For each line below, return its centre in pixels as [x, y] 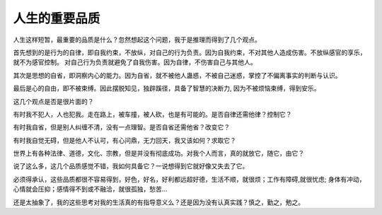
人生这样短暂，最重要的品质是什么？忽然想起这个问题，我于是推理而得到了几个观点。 [137, 40]
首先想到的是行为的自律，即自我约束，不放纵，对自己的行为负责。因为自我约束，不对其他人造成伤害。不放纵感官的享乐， [190, 52]
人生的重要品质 [57, 18]
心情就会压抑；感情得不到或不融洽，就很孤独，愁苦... [90, 189]
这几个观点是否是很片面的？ [53, 101]
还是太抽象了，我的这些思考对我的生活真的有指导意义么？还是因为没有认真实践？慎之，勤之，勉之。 [158, 202]
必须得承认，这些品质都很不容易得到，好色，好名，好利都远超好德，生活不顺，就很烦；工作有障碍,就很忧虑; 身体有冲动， [189, 179]
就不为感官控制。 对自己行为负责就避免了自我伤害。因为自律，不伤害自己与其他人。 [135, 62]
